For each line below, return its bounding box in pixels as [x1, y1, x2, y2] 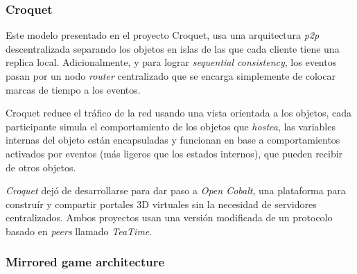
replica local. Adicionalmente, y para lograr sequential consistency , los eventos [6, 55, 337, 69]
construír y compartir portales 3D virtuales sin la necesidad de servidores [6, 196, 317, 211]
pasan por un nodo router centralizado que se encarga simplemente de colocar [6, 69, 336, 83]
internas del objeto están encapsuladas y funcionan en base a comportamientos [6, 132, 340, 147]
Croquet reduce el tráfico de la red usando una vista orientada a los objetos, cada [6, 105, 352, 120]
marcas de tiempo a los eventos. [6, 82, 141, 96]
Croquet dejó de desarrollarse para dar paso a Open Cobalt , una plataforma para [6, 183, 346, 198]
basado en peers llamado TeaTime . [6, 223, 153, 238]
